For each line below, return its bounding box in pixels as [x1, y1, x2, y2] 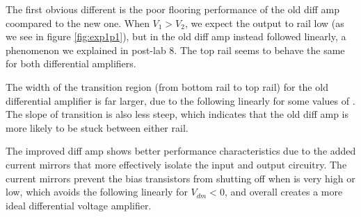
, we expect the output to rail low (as [184, 15, 344, 30]
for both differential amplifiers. [6, 56, 136, 71]
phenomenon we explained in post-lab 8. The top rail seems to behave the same [6, 42, 345, 57]
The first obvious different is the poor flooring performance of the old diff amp [6, 2, 339, 16]
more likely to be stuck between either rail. [6, 120, 188, 134]
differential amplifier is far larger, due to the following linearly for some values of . [6, 93, 355, 107]
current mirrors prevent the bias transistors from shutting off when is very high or [6, 171, 355, 185]
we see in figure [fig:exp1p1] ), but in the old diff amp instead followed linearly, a [6, 29, 346, 44]
